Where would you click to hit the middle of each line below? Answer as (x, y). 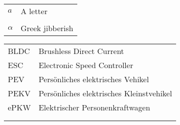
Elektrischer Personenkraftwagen (94, 107)
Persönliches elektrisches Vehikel (94, 79)
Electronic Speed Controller (86, 65)
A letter (34, 11)
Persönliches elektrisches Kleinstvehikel (105, 93)
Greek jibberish (47, 28)
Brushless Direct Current (81, 51)
